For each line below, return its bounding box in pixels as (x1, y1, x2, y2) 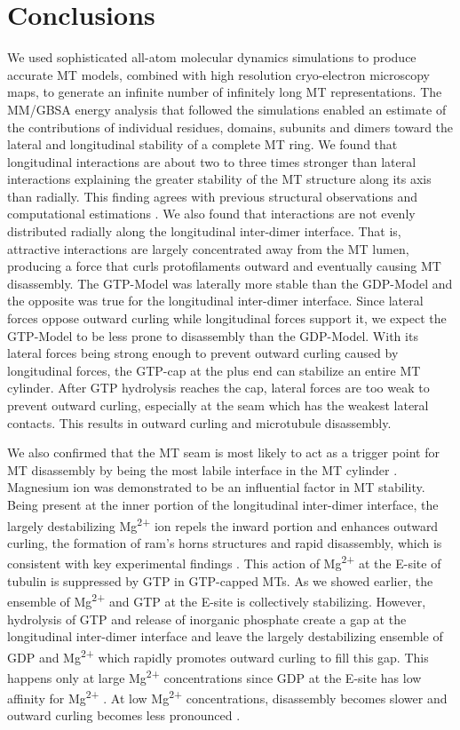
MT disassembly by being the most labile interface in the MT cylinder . (7, 460, 398, 479)
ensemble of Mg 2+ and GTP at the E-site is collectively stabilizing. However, (7, 590, 426, 610)
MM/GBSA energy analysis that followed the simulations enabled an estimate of (7, 99, 447, 118)
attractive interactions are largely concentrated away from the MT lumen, (7, 239, 409, 258)
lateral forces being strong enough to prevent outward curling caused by (7, 344, 399, 362)
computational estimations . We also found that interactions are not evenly (7, 204, 416, 223)
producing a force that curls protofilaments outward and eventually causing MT (7, 257, 441, 275)
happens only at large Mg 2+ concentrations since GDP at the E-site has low (7, 665, 422, 686)
